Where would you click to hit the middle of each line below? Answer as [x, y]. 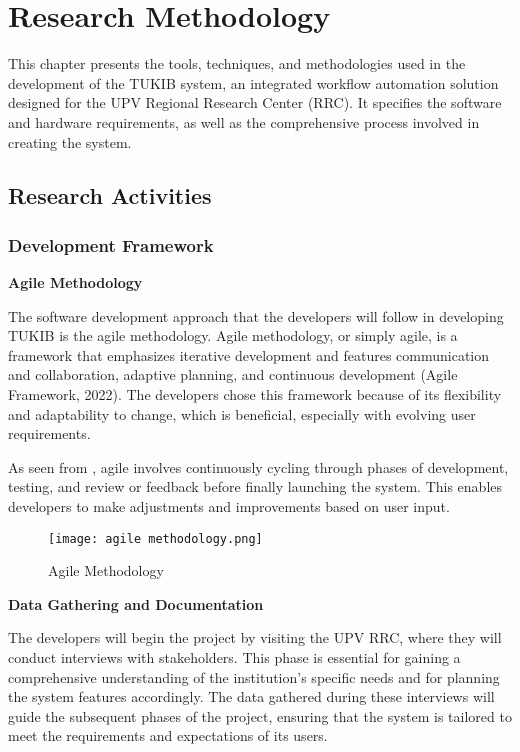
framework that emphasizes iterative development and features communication [249, 354]
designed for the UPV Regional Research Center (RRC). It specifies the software [255, 102]
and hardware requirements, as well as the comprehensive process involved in [244, 121]
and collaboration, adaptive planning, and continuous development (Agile [233, 374]
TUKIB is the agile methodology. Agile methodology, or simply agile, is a [233, 335]
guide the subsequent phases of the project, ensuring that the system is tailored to [260, 715]
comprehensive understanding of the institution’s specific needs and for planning [254, 676]
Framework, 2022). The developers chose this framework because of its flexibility [255, 394]
